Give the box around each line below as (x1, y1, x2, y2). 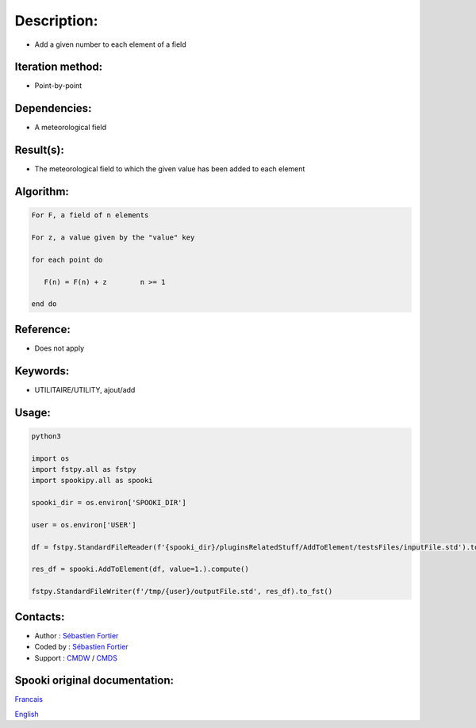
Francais (14, 695, 44, 704)
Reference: (14, 322, 71, 336)
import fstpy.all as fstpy (31, 465, 136, 473)
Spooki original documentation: (14, 674, 175, 688)
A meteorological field (34, 123, 107, 132)
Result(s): (14, 144, 65, 157)
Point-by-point (34, 81, 83, 90)
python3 (31, 431, 61, 440)
